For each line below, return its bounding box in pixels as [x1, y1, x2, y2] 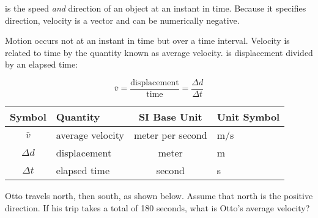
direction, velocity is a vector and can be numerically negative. [5, 13, 240, 26]
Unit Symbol [216, 110, 280, 124]
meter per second [133, 128, 207, 142]
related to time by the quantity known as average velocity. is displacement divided [5, 46, 313, 58]
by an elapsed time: [5, 58, 78, 71]
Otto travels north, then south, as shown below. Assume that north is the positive [5, 189, 313, 202]
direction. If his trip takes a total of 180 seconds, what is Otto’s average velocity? [5, 201, 310, 214]
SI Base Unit [138, 110, 202, 124]
